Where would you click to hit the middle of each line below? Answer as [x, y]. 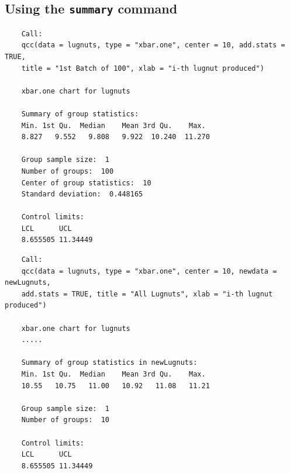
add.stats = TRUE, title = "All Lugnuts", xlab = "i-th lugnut [147, 294]
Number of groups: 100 [68, 171]
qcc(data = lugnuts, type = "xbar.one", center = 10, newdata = [149, 271]
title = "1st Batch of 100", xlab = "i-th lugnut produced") [143, 68]
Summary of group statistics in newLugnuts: [109, 363]
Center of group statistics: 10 [86, 183]
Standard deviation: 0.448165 [82, 194]
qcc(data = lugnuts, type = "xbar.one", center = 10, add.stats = [153, 45]
